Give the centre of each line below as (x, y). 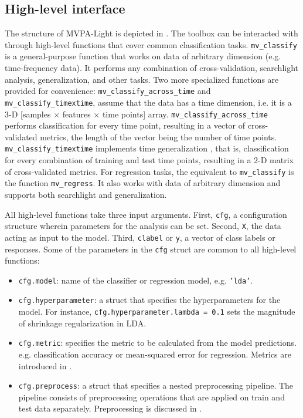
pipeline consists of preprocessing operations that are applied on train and (151, 397)
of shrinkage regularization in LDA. (82, 323)
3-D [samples (28, 114)
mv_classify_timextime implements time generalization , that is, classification (147, 148)
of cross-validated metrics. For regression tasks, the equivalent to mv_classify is (149, 171)
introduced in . (45, 365)
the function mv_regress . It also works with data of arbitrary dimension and (143, 183)
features (76, 114)
